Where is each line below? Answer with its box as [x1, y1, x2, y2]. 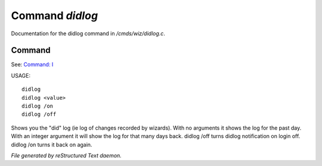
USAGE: [11, 72, 31, 79]
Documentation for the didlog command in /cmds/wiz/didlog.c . [11, 30, 165, 37]
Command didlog [11, 9, 98, 22]
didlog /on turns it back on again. [11, 141, 92, 148]
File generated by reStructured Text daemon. [11, 152, 122, 159]
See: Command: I [11, 61, 54, 68]
